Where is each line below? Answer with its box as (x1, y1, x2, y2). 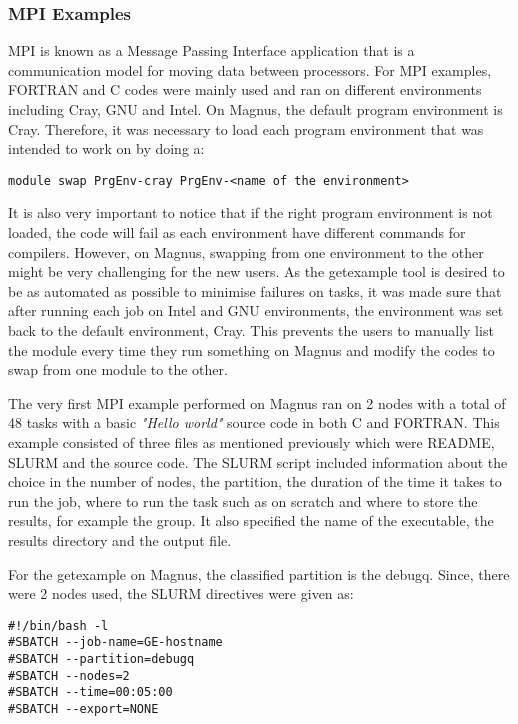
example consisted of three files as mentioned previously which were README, (8, 431, 495, 452)
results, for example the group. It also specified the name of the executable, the (8, 510, 494, 531)
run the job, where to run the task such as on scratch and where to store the (8, 490, 478, 511)
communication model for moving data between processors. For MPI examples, (8, 59, 492, 80)
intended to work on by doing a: (8, 138, 205, 159)
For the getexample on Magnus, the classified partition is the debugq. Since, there (8, 563, 510, 584)
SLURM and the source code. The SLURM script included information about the (8, 451, 508, 472)
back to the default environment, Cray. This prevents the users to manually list (8, 320, 494, 340)
